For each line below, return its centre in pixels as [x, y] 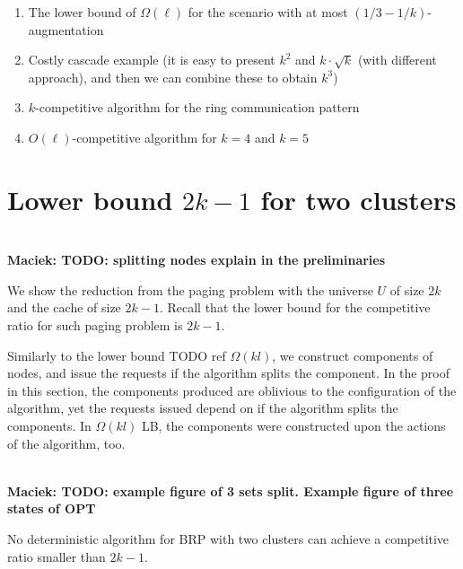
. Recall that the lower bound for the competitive [295, 307]
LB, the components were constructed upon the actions [293, 426]
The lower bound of [82, 12]
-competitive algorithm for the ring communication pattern [197, 107]
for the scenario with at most [268, 12]
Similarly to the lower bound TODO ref [117, 355]
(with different [397, 60]
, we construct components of [353, 355]
